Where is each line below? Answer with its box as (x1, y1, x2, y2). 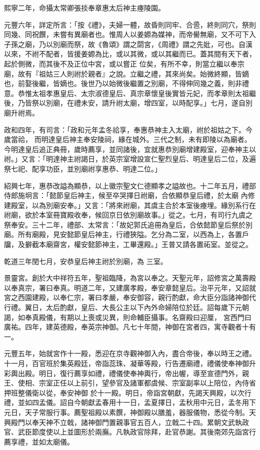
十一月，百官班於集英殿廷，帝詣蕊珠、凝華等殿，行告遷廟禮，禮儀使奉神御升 (4, 358, 256, 368)
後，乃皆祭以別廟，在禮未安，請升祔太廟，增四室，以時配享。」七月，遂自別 (4, 97, 252, 108)
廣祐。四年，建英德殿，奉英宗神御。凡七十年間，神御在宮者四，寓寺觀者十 (4, 321, 249, 332)
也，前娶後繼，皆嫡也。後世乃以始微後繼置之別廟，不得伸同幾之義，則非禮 (4, 78, 249, 88)
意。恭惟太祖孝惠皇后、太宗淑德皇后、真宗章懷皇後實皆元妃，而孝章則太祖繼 (4, 87, 256, 98)
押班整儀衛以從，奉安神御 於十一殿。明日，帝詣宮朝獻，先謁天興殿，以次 (4, 387, 244, 397)
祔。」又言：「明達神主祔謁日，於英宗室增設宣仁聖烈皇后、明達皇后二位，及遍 (4, 153, 256, 164)
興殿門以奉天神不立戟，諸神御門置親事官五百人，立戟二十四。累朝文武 (4, 416, 235, 427)
